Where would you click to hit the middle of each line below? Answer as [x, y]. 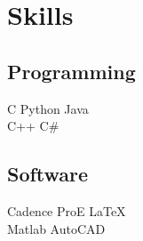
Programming [71, 71]
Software [48, 174]
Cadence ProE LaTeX [67, 210]
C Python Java [48, 108]
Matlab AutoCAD [56, 228]
